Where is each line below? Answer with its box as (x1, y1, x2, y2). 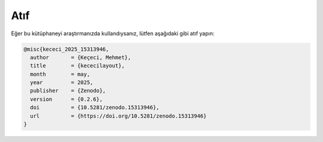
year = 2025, (30, 79, 94, 86)
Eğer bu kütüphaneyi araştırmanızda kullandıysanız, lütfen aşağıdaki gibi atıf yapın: (11, 30, 215, 37)
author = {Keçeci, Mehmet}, (30, 54, 132, 61)
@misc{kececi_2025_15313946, (23, 45, 109, 53)
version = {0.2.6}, (30, 95, 103, 103)
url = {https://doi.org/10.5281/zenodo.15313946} (30, 112, 207, 119)
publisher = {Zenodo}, (30, 87, 106, 94)
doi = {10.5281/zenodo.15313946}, (30, 104, 160, 111)
